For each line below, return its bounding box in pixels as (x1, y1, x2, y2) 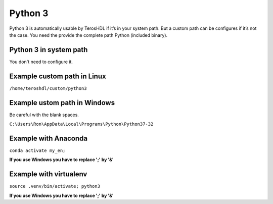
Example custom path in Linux (9, 72, 106, 80)
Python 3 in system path (9, 45, 88, 54)
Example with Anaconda (9, 134, 88, 142)
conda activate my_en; (9, 147, 66, 154)
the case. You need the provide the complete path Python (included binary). (9, 32, 168, 38)
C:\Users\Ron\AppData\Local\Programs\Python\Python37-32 (9, 121, 154, 127)
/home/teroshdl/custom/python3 (9, 85, 87, 91)
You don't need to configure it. (9, 59, 73, 65)
